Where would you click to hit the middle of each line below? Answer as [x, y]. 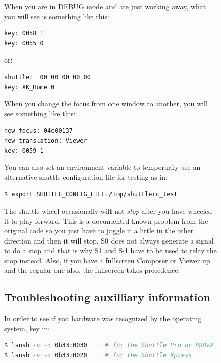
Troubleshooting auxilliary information [107, 297]
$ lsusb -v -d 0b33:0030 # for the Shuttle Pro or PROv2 [109, 346]
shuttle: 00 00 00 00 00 [47, 77]
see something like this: [40, 113]
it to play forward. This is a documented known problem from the [106, 221]
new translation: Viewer [46, 140]
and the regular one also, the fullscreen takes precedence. [92, 270]
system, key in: [27, 328]
